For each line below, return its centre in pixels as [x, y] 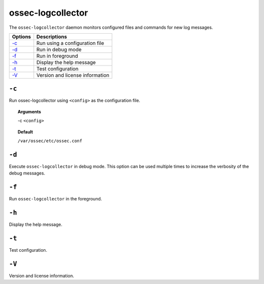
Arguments [30, 111]
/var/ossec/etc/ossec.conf [50, 141]
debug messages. [27, 173]
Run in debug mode [59, 49]
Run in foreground [57, 56]
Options [22, 37]
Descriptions [52, 37]
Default [25, 131]
